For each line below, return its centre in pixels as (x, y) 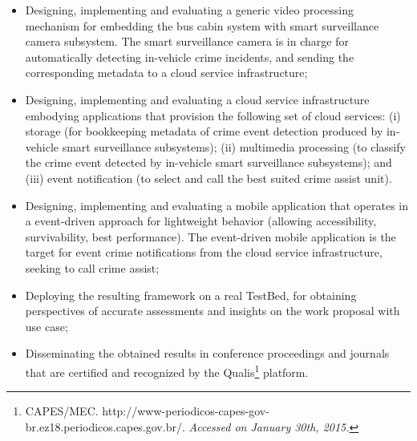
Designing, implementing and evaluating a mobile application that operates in (217, 205)
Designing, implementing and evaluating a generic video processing (190, 10)
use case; (47, 326)
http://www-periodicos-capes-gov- (186, 411)
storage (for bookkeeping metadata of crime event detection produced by (204, 131)
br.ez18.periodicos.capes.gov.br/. (105, 426)
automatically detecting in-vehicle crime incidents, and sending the (190, 57)
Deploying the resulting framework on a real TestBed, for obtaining (191, 295)
